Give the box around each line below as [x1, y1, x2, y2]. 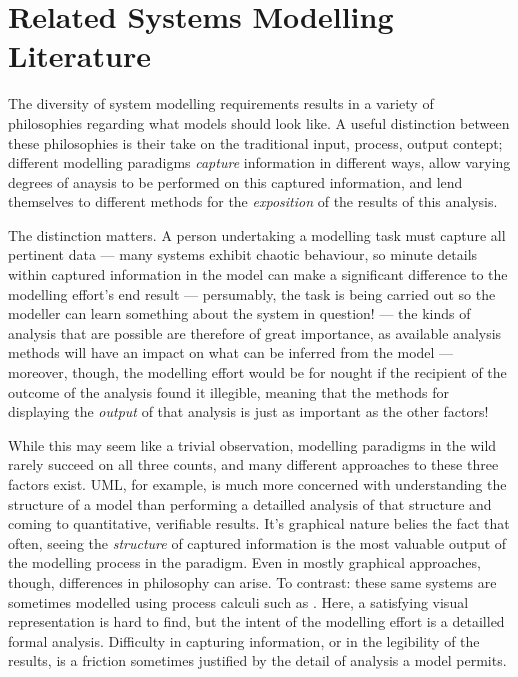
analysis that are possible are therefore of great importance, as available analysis [8, 322, 502, 343]
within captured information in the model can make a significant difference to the [8, 264, 508, 285]
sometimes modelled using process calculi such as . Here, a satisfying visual [8, 591, 469, 612]
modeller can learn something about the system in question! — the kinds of [8, 303, 471, 324]
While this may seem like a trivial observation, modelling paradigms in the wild [8, 434, 497, 455]
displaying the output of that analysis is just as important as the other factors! [8, 401, 489, 422]
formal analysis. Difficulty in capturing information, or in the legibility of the [8, 630, 480, 651]
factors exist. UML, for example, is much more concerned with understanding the [8, 474, 507, 494]
